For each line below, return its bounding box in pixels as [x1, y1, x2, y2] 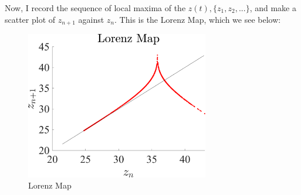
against [78, 13, 104, 25]
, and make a [249, 2, 296, 13]
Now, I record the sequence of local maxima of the [5, 2, 186, 13]
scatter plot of [5, 13, 56, 25]
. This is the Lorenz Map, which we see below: [114, 13, 281, 25]
